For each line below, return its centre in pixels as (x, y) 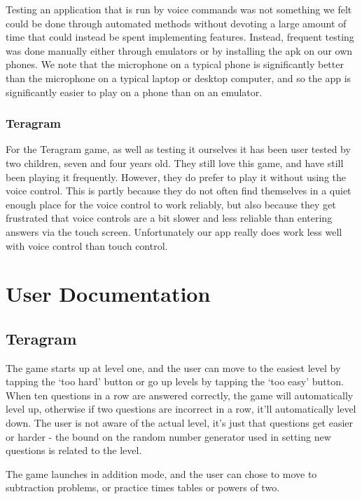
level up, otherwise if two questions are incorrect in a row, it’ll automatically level (181, 409)
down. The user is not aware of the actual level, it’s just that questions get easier (180, 423)
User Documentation (108, 294)
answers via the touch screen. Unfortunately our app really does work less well (174, 231)
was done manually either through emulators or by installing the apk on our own (179, 50)
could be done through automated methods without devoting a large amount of (176, 23)
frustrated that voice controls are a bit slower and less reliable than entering (169, 218)
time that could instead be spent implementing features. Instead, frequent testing (180, 37)
